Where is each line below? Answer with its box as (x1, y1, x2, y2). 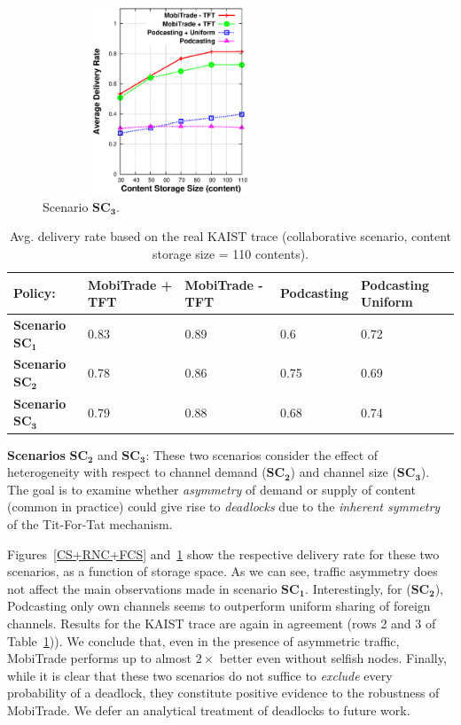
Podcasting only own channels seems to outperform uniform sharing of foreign (7, 596, 431, 615)
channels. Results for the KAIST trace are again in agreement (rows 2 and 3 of (7, 613, 436, 632)
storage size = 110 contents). (152, 244, 309, 262)
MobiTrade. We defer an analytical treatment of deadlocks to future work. (7, 700, 410, 719)
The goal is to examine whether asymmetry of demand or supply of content (7, 479, 416, 498)
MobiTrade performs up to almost (7, 649, 191, 667)
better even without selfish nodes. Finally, (219, 649, 447, 667)
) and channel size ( (290, 463, 397, 481)
